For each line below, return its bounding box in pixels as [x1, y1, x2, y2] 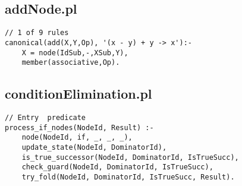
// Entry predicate [5, 114, 86, 122]
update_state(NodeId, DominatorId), [21, 143, 167, 152]
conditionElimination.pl [5, 84, 152, 103]
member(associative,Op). [21, 58, 120, 67]
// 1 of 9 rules [5, 29, 69, 37]
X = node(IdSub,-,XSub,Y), [21, 48, 128, 57]
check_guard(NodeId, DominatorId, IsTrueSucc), [21, 163, 213, 172]
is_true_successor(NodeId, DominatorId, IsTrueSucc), [21, 153, 239, 162]
